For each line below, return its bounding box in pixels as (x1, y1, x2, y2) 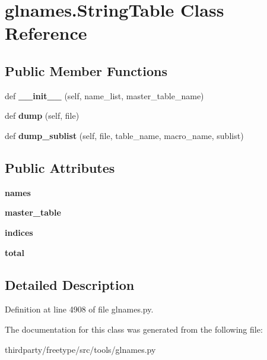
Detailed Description (5, 275, 135, 293)
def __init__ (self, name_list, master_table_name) (5, 89, 204, 102)
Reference (5, 21, 87, 45)
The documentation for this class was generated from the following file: (5, 323, 263, 335)
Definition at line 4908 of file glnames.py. (5, 303, 154, 315)
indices (5, 226, 33, 238)
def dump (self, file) (5, 109, 80, 122)
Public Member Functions (5, 61, 167, 80)
